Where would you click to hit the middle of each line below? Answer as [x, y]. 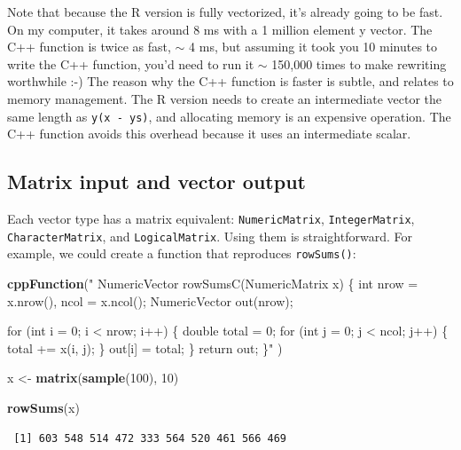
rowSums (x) [43, 407]
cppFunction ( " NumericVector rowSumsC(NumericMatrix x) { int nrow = [213, 283]
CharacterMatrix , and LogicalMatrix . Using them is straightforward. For [210, 236]
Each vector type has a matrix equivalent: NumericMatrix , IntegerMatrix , [211, 219]
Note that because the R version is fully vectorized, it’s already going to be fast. [225, 12]
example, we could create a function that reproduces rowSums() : [182, 253]
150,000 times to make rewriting [359, 63]
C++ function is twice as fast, [89, 47]
